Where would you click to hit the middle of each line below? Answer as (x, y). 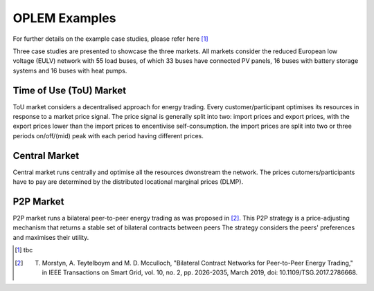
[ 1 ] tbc (24, 250)
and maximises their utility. (51, 237)
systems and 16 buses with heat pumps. (70, 71)
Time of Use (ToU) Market (70, 90)
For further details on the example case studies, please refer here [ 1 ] (110, 39)
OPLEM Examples (64, 18)
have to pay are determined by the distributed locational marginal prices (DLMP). (128, 182)
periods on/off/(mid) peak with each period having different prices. (108, 135)
